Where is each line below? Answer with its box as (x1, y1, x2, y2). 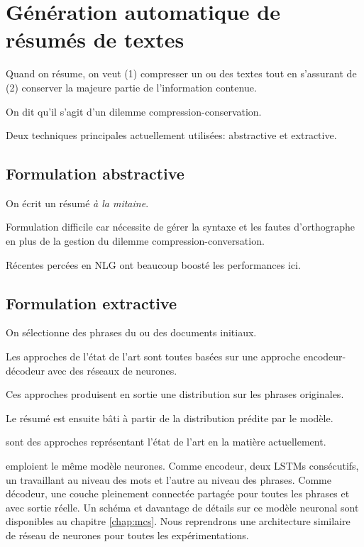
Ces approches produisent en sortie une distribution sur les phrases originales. (6, 387, 344, 402)
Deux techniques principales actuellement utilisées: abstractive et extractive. (6, 128, 337, 143)
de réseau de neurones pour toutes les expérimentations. (6, 528, 249, 542)
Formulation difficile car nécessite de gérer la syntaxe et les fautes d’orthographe (6, 219, 355, 234)
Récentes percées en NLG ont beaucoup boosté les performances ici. (6, 257, 301, 272)
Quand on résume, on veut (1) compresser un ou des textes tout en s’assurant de (6, 66, 357, 81)
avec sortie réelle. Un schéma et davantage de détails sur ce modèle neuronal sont (6, 499, 359, 514)
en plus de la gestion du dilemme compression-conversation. (6, 233, 265, 248)
